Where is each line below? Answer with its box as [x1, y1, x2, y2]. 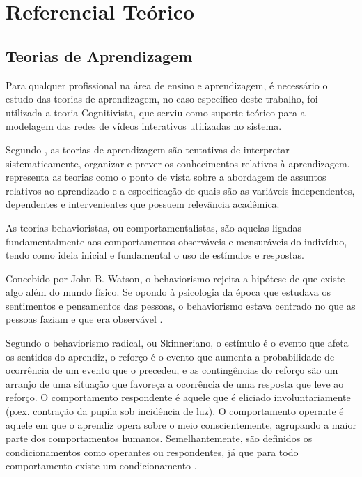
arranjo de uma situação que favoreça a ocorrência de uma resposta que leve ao [6, 376, 344, 391]
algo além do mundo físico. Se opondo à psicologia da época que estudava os [6, 285, 331, 299]
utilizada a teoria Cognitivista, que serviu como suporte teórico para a [6, 105, 306, 119]
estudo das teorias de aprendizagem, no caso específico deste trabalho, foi [6, 91, 318, 106]
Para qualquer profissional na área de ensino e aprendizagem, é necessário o [6, 77, 328, 92]
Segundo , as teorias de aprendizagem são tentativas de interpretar [6, 142, 290, 156]
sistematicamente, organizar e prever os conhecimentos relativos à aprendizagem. [6, 156, 350, 170]
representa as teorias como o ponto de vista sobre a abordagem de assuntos [6, 169, 326, 184]
